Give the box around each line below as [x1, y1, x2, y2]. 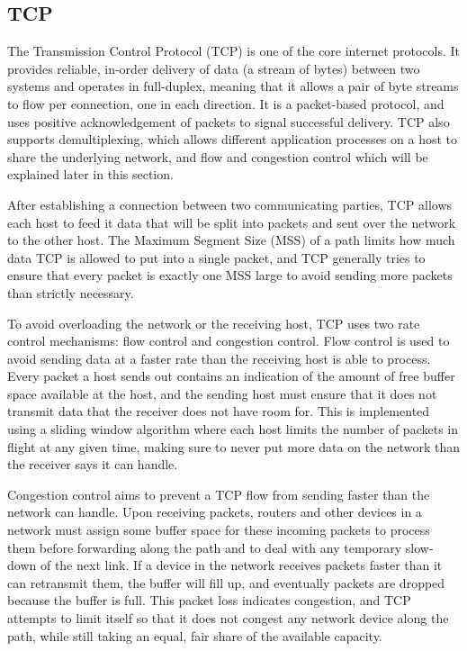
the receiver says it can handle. [7, 455, 178, 474]
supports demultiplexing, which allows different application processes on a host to [7, 130, 457, 149]
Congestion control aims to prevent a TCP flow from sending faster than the [7, 484, 430, 503]
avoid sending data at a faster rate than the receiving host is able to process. [7, 348, 431, 367]
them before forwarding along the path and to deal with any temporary [7, 538, 402, 556]
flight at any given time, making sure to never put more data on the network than [7, 437, 461, 456]
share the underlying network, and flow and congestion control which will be [7, 147, 428, 166]
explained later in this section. [7, 165, 174, 184]
